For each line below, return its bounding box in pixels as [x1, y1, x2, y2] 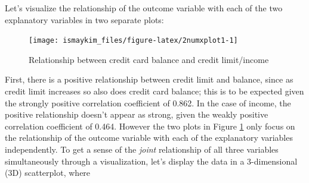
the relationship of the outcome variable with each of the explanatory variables [5, 131, 293, 144]
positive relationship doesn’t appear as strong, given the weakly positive [5, 108, 268, 121]
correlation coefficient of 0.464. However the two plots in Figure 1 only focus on [5, 119, 295, 132]
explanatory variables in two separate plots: [5, 13, 164, 26]
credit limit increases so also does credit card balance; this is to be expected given [5, 85, 304, 97]
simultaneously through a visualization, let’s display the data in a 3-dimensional [5, 154, 298, 167]
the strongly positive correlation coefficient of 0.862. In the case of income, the [5, 96, 291, 109]
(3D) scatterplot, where [5, 166, 91, 179]
